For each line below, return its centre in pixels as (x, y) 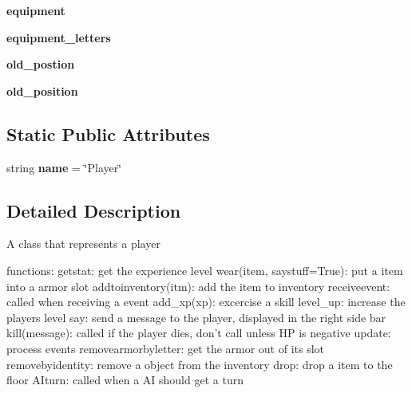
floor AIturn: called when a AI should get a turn (125, 380)
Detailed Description (94, 210)
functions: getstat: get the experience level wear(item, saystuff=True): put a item (205, 270)
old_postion (41, 64)
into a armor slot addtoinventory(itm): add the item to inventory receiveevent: (198, 286)
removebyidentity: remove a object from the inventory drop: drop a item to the (200, 364)
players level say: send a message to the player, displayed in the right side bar (196, 317)
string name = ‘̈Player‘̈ (64, 167)
